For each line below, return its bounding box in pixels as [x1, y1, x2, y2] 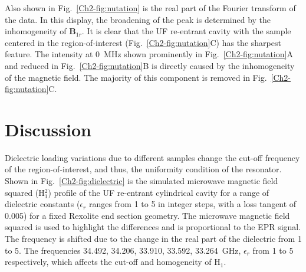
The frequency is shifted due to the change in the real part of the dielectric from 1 [5, 232, 302, 245]
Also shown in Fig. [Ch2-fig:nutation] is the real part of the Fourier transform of [5, 2, 296, 14]
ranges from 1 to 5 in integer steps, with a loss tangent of [88, 198, 297, 210]
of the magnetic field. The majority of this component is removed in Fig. [5, 71, 267, 83]
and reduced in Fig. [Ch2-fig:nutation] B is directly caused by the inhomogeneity [5, 59, 295, 71]
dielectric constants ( [5, 198, 80, 210]
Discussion [5, 117, 91, 141]
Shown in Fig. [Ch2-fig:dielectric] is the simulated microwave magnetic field [5, 175, 278, 187]
